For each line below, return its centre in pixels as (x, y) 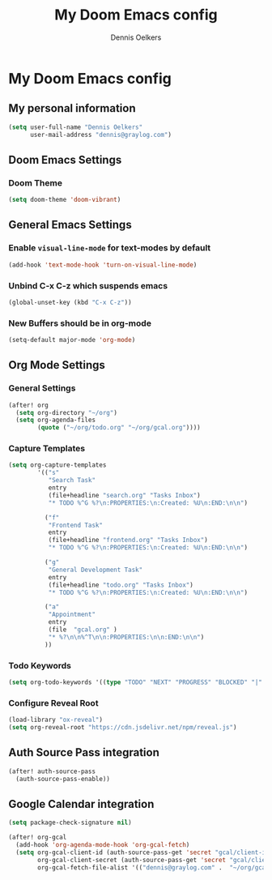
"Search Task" (72, 481)
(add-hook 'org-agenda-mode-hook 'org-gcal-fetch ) (103, 845)
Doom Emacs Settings (65, 160)
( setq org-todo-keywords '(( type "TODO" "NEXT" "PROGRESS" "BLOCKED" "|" (136, 682)
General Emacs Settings (70, 225)
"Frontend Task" (76, 525)
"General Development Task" (96, 570)
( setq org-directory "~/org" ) (66, 412)
